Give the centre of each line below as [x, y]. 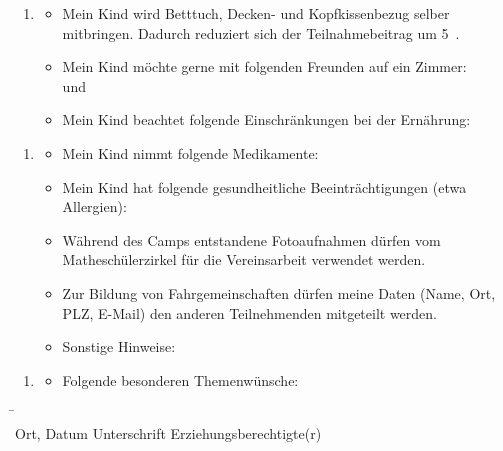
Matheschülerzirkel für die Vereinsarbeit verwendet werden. [244, 259]
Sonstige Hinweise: [119, 346]
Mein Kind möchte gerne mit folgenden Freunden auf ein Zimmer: [264, 66]
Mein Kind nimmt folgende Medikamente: [190, 152]
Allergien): [94, 206]
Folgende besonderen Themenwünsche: [180, 379]
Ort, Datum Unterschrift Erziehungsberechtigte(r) [168, 432]
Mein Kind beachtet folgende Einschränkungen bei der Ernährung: [266, 119]
